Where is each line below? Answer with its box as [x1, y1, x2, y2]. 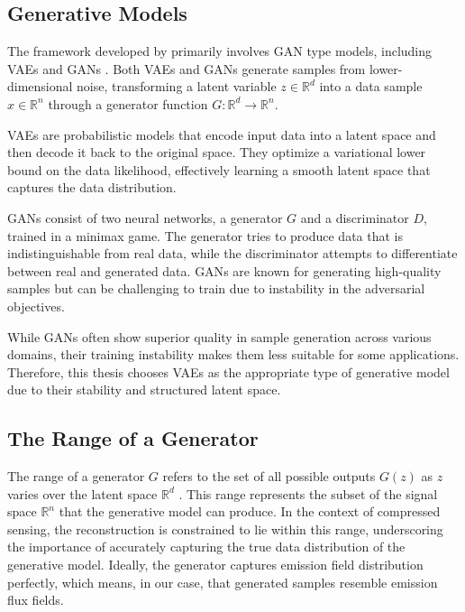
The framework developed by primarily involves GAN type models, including [7, 42, 433, 60]
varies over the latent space [7, 484, 158, 503]
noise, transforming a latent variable [77, 77, 277, 96]
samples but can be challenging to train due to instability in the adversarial [7, 279, 425, 298]
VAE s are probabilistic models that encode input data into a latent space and [7, 125, 436, 144]
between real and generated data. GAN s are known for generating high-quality [7, 261, 442, 280]
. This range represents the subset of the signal [178, 484, 438, 503]
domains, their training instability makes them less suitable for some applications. [7, 345, 460, 364]
